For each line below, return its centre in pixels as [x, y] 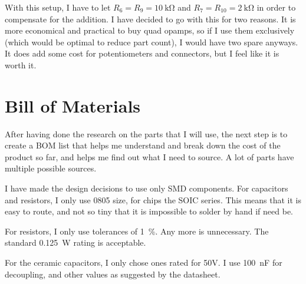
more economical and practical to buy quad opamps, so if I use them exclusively [150, 30]
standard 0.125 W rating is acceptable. [75, 242]
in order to [276, 7]
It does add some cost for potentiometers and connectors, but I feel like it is [142, 53]
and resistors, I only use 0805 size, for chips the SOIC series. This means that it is [153, 199]
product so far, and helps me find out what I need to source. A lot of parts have [149, 156]
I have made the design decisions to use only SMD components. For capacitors [147, 188]
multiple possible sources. [51, 168]
